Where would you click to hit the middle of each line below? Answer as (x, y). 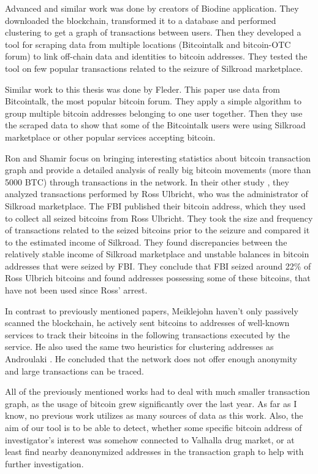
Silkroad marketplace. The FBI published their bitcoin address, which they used (155, 205)
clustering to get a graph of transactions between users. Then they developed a (153, 32)
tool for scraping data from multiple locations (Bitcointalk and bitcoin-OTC (148, 44)
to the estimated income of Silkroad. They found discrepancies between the (146, 242)
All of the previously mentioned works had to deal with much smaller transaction (157, 391)
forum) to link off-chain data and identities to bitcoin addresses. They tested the (156, 56)
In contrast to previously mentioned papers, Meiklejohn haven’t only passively (152, 310)
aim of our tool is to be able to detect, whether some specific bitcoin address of (153, 427)
